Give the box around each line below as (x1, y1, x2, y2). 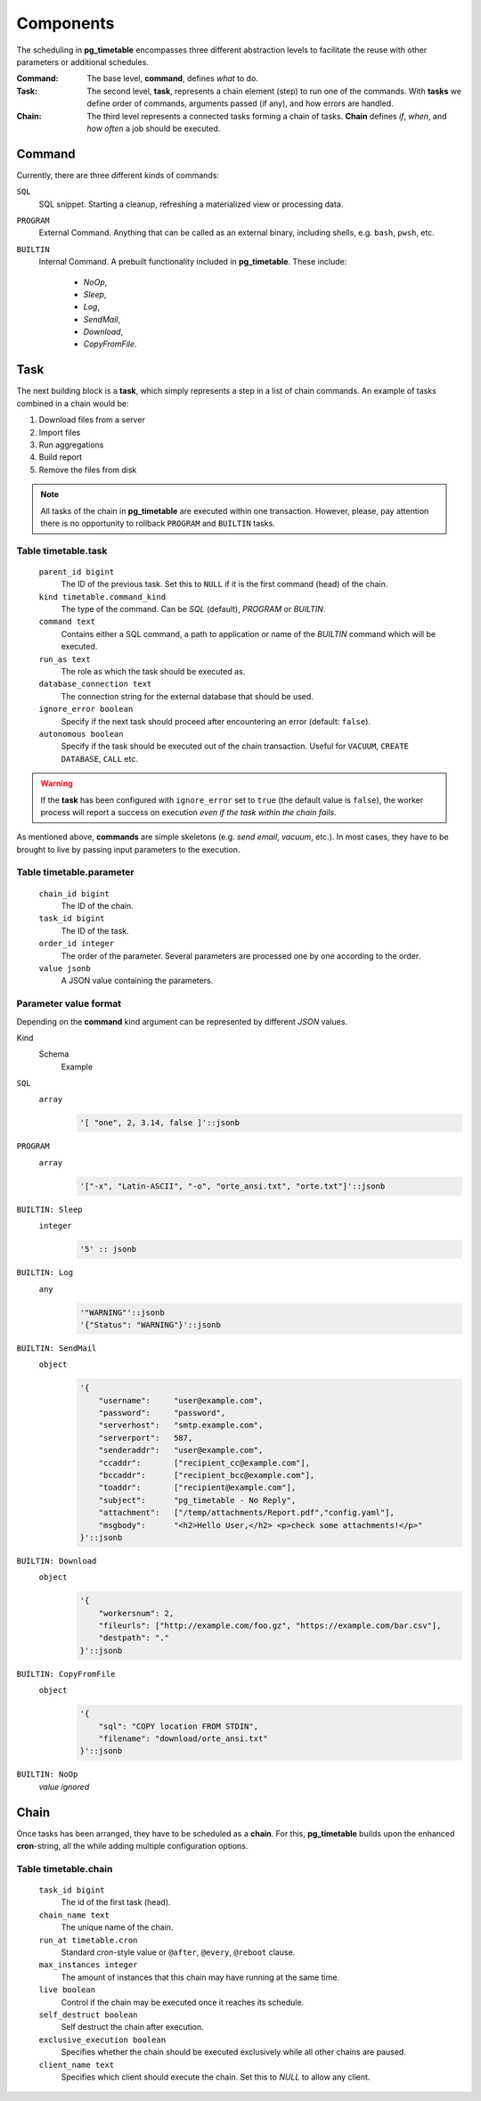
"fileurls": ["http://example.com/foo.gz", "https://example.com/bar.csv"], (98, 1621, 442, 1631)
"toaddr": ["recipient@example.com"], (98, 1483, 297, 1492)
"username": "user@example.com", (98, 1395, 264, 1405)
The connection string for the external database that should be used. (61, 691, 314, 701)
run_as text (38, 654, 91, 664)
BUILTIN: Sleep (16, 1204, 84, 1214)
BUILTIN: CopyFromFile (16, 1669, 116, 1679)
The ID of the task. (61, 925, 129, 936)
